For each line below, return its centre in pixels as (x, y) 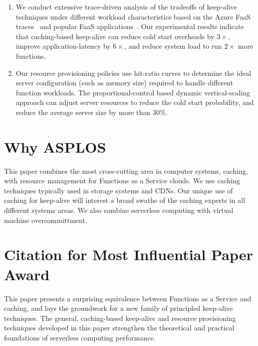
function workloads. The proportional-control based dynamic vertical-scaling (133, 92)
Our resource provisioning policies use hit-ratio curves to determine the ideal (134, 73)
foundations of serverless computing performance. (80, 337)
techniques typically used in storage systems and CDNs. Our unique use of (118, 190)
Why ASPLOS (55, 146)
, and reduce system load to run (173, 46)
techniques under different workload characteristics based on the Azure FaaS (133, 16)
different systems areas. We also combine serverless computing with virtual (119, 210)
